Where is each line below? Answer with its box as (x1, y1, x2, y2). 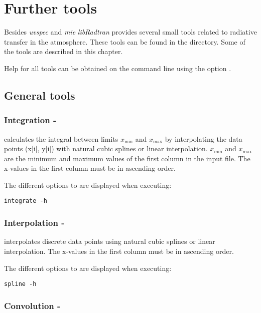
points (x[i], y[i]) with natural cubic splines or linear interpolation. (4, 143, 208, 154)
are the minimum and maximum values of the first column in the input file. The (4, 153, 250, 163)
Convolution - (4, 299, 61, 311)
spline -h (4, 280, 37, 288)
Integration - (4, 114, 57, 126)
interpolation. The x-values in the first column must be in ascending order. (4, 245, 234, 256)
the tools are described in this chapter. (4, 46, 123, 57)
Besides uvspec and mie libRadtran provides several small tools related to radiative (4, 27, 257, 37)
